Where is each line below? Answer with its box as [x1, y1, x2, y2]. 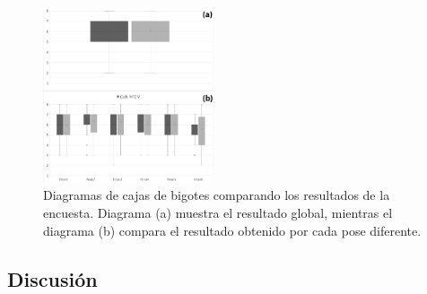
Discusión [7, 264, 98, 292]
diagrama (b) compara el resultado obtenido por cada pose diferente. [43, 220, 422, 239]
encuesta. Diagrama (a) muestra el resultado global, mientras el [43, 203, 393, 222]
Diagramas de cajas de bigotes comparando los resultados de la [43, 186, 390, 204]
